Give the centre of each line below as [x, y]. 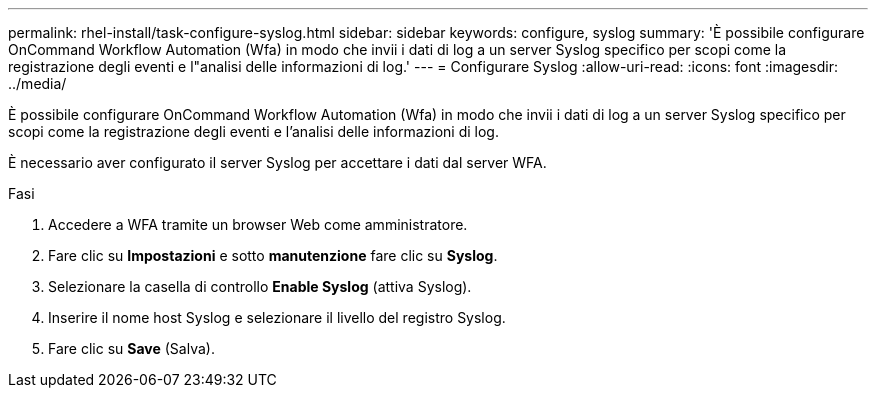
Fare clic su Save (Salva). [131, 348]
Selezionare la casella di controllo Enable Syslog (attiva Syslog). [260, 286]
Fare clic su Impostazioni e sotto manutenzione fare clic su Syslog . [273, 255]
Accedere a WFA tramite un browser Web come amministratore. [258, 224]
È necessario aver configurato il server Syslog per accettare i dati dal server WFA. [277, 162]
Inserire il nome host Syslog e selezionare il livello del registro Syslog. [277, 317]
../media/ [37, 83]
